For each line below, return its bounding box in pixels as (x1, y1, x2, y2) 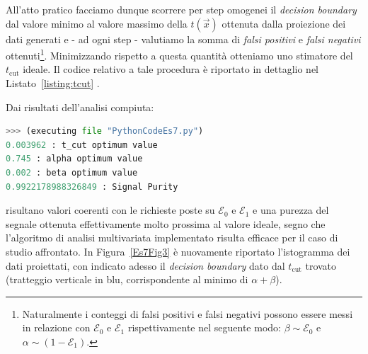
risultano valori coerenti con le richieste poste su (6, 202, 215, 217)
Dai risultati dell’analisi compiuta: (6, 99, 154, 114)
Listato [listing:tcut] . (6, 76, 100, 91)
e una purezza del (253, 202, 329, 217)
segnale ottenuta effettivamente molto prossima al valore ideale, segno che (6, 216, 326, 231)
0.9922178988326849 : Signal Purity (6, 181, 178, 192)
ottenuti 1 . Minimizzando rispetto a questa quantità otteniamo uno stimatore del (6, 46, 353, 62)
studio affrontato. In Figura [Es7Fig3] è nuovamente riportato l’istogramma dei (6, 244, 350, 258)
